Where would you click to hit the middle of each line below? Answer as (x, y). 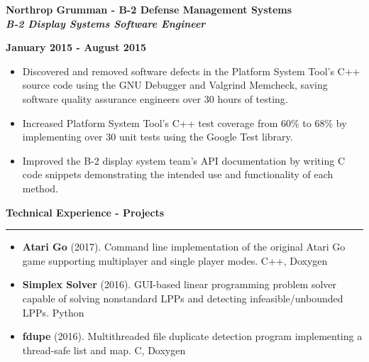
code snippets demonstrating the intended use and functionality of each (178, 174)
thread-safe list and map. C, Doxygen (104, 350)
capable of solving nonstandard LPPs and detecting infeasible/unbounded (183, 298)
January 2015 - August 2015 (76, 47)
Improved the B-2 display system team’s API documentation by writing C (183, 160)
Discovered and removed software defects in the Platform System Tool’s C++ (191, 71)
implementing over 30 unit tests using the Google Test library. (158, 137)
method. (40, 188)
